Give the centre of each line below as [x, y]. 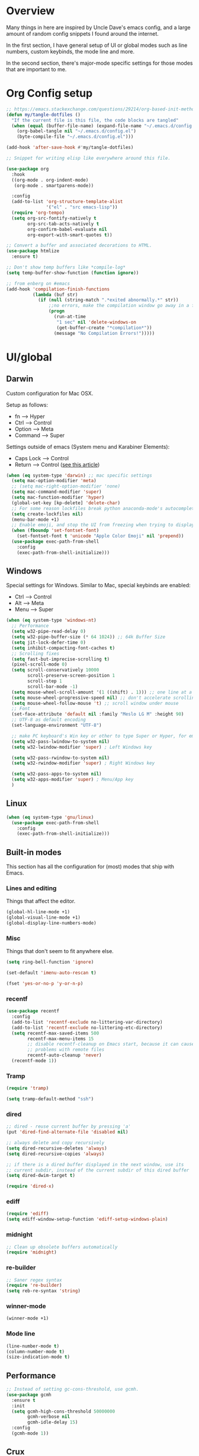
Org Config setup [49, 94]
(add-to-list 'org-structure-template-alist [67, 202]
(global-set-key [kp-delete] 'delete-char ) [66, 503]
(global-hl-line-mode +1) [38, 912]
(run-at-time [70, 316]
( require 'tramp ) [28, 1088]
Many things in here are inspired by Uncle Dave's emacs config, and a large [98, 27]
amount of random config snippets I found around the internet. [82, 33]
